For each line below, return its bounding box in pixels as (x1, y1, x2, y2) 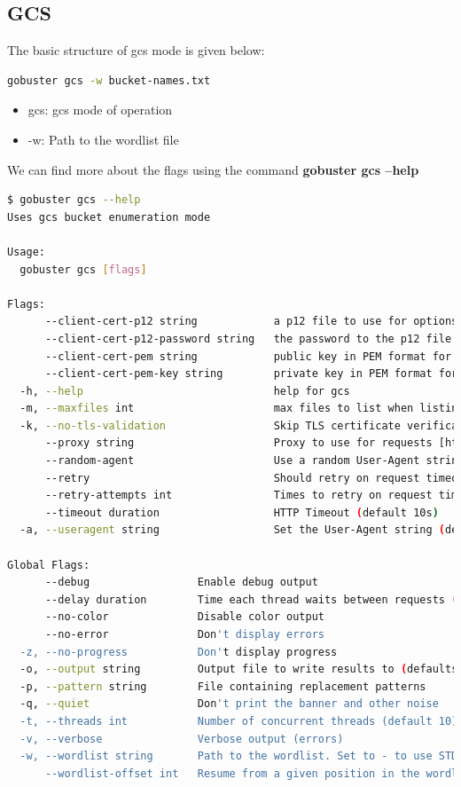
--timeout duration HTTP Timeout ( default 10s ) (44, 506, 439, 519)
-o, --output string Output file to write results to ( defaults (20, 663, 458, 676)
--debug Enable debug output (44, 576, 318, 589)
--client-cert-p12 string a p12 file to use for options (44, 315, 458, 328)
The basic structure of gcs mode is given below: (7, 41, 265, 59)
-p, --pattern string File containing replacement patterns (20, 680, 426, 693)
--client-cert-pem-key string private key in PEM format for (44, 367, 458, 381)
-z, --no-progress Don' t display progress (20, 645, 338, 658)
